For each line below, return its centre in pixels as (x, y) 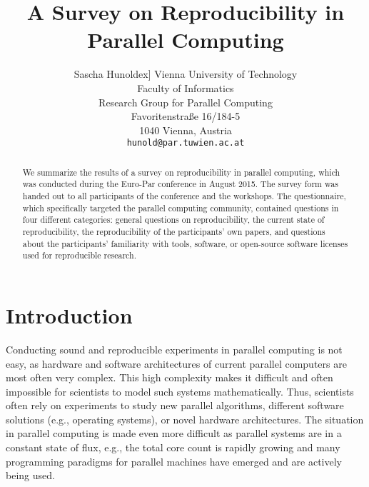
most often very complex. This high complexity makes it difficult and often (170, 377)
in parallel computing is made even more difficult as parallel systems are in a (174, 433)
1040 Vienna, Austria (186, 130)
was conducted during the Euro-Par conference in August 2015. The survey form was (180, 184)
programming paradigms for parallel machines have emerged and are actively (174, 461)
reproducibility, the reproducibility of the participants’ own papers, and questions (174, 232)
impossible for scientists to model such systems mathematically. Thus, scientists (180, 391)
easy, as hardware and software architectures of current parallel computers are (176, 363)
